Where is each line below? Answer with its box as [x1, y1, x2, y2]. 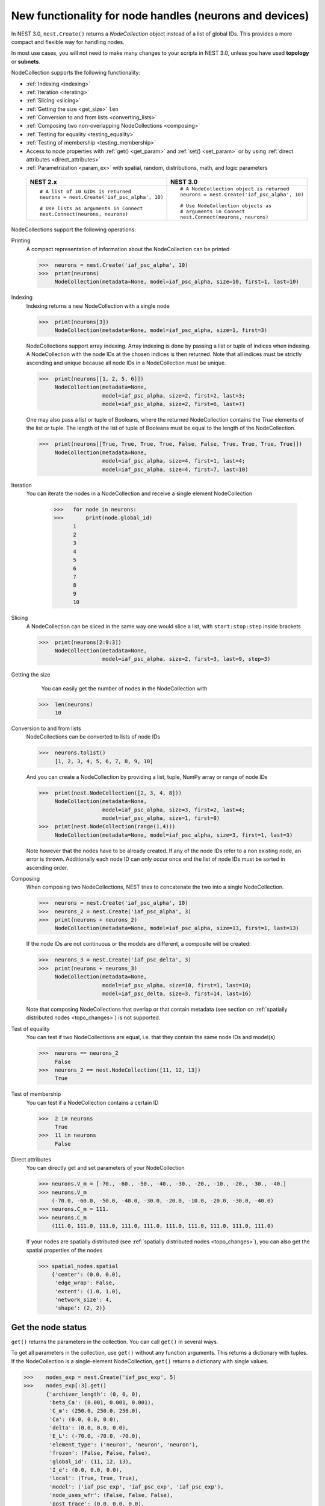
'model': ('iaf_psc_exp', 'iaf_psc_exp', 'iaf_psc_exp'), [49, 1483, 224, 1490]
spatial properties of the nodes [26, 1246, 103, 1254]
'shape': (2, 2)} [54, 1305, 106, 1311]
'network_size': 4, [54, 1296, 113, 1304]
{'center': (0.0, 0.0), [51, 1271, 122, 1278]
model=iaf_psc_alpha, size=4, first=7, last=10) [102, 466, 249, 473]
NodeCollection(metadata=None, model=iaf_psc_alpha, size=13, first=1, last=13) [54, 925, 299, 932]
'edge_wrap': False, [54, 1279, 116, 1286]
